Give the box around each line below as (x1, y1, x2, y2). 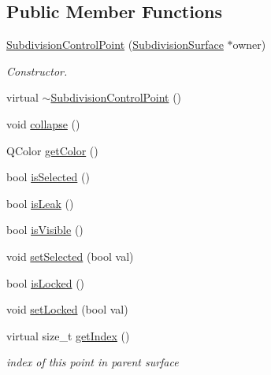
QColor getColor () (6, 142, 98, 158)
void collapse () (6, 115, 80, 132)
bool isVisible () (6, 221, 84, 238)
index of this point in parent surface (6, 354, 179, 370)
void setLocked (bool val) (6, 301, 128, 317)
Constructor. (6, 62, 68, 79)
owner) (232, 36, 266, 53)
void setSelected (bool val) (6, 247, 134, 264)
